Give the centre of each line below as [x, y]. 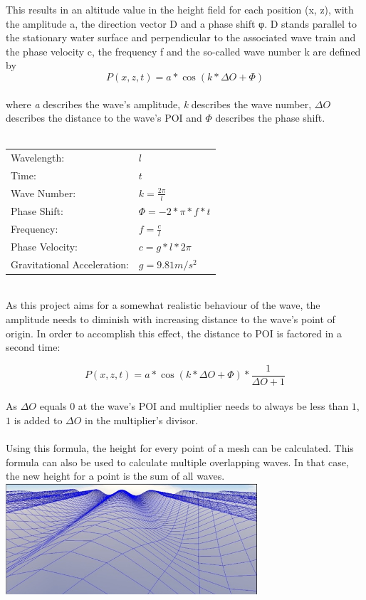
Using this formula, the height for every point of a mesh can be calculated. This [180, 448]
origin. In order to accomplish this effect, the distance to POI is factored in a [174, 333]
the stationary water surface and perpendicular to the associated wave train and [181, 37]
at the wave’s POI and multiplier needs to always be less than [213, 406]
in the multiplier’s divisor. [142, 420]
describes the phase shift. [270, 118]
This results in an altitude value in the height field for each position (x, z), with [180, 9]
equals [53, 406]
